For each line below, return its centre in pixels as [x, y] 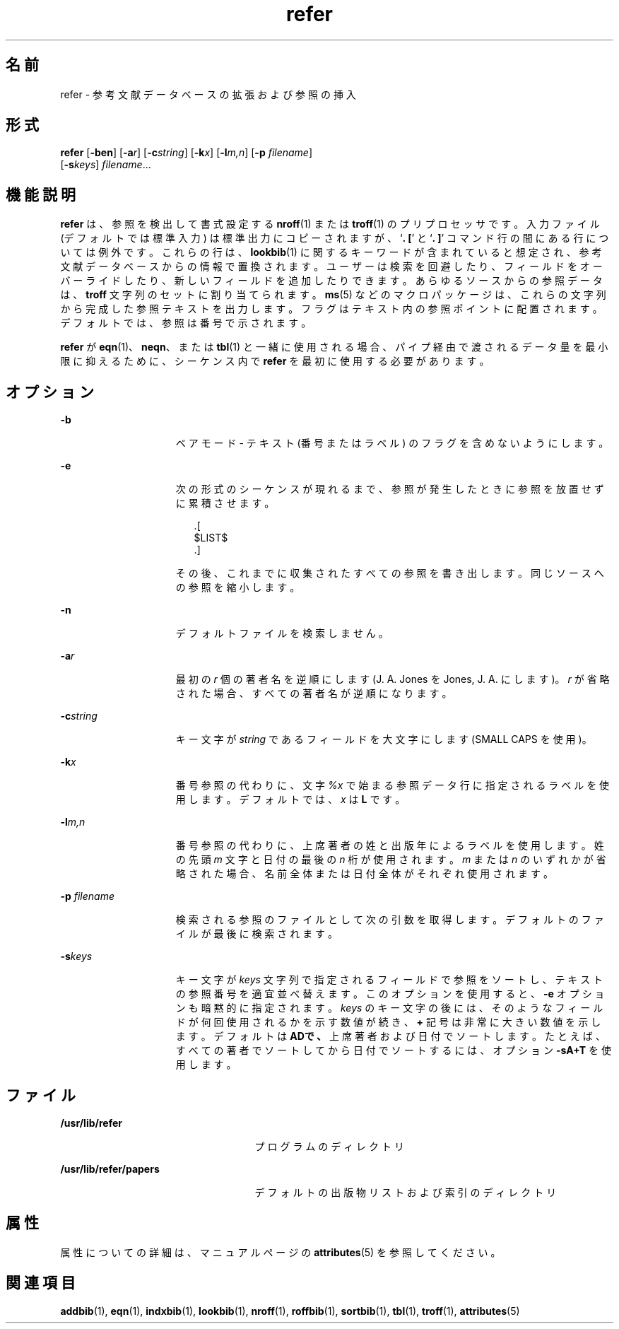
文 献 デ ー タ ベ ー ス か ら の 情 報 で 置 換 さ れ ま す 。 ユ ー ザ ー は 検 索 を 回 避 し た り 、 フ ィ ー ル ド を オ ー [331, 267]
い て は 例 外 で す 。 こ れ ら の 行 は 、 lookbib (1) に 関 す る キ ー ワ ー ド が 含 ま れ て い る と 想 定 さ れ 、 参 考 [331, 252]
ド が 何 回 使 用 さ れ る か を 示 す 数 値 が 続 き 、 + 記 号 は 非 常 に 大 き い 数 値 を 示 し [388, 1022]
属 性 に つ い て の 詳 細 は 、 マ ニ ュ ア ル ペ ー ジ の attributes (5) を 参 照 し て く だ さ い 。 [281, 1252]
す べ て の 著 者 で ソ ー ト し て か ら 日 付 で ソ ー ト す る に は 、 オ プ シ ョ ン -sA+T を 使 [393, 1050]
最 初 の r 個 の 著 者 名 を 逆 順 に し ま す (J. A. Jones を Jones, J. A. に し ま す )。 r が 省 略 [393, 679]
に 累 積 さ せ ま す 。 [225, 503]
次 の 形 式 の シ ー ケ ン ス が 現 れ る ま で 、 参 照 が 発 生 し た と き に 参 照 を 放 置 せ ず [390, 489]
